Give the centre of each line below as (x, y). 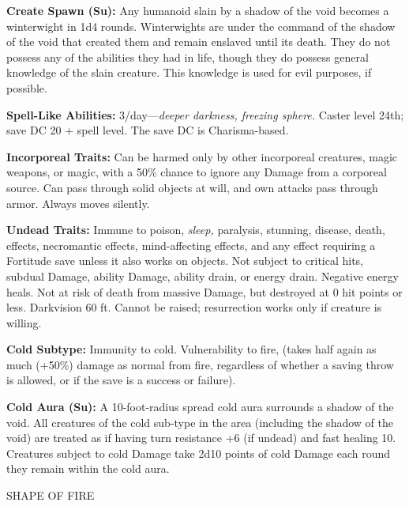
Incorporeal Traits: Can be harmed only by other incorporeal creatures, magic (202, 156)
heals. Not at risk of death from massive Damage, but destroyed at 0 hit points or (204, 291)
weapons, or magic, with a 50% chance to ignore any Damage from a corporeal (197, 172)
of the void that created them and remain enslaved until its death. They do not (199, 42)
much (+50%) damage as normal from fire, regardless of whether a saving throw (200, 364)
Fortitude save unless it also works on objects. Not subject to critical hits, (185, 261)
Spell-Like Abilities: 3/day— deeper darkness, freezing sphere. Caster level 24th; (205, 114)
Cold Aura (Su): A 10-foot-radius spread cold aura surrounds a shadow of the (200, 407)
